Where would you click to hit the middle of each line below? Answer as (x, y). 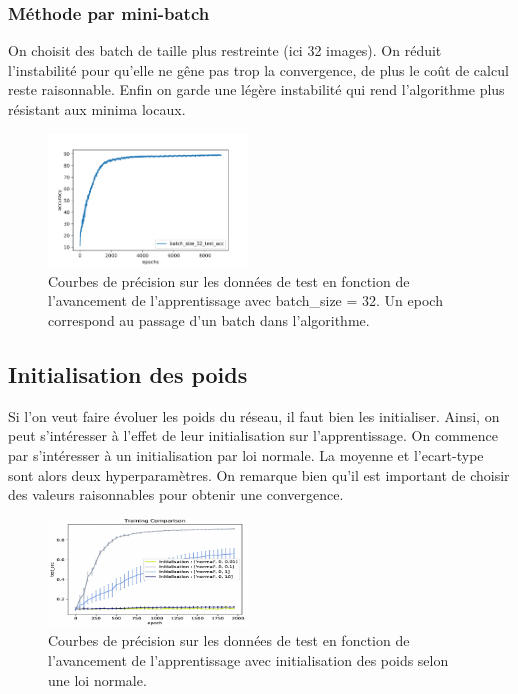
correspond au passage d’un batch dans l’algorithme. (209, 319)
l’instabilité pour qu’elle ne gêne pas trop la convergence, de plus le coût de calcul (258, 69)
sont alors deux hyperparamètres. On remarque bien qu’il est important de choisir (259, 474)
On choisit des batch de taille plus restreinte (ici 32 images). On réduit (225, 50)
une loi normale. (97, 679)
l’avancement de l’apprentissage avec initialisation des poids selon (248, 659)
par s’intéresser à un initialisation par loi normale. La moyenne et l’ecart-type (246, 454)
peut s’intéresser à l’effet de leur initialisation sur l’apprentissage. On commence (253, 435)
